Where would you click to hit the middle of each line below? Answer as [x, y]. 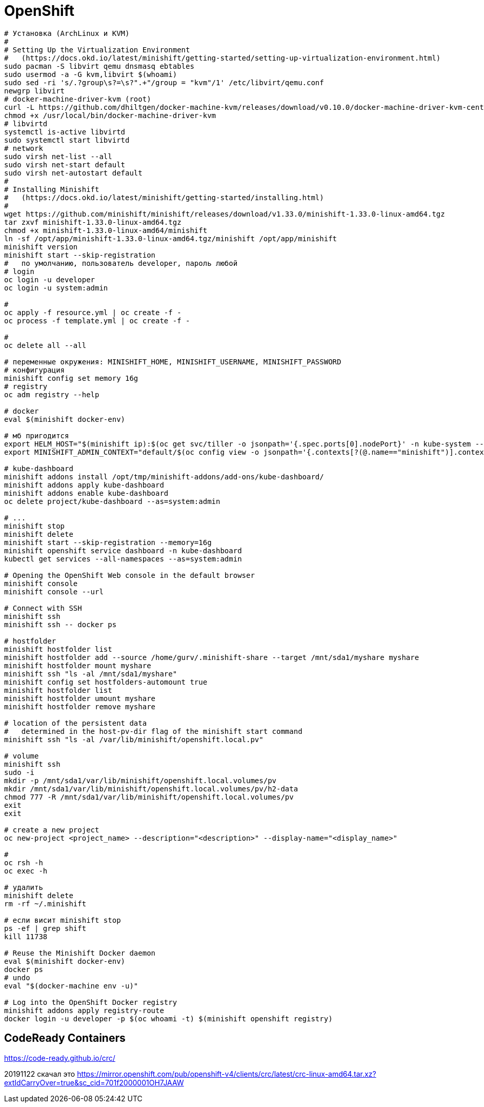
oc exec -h [26, 871]
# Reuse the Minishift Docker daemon [80, 953]
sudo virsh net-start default [65, 164]
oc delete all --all [45, 345]
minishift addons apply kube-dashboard [84, 485]
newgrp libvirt [35, 91]
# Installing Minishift [52, 189]
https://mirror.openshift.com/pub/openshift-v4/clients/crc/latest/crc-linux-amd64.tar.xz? [227, 1074]
